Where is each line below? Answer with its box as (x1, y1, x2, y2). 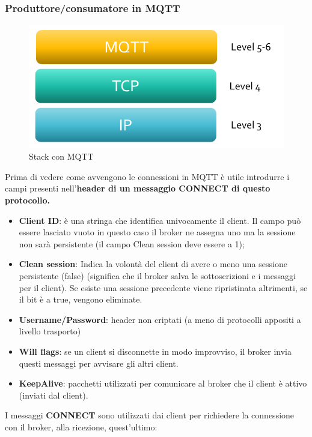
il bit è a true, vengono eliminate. (19, 293, 142, 306)
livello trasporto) (19, 325, 81, 337)
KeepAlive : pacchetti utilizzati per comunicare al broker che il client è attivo (19, 377, 307, 390)
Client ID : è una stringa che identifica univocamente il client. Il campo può (19, 214, 301, 226)
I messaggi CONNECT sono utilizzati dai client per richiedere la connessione (5, 409, 295, 421)
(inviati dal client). (19, 388, 88, 401)
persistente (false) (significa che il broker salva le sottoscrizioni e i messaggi (19, 270, 296, 282)
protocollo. (5, 194, 50, 206)
